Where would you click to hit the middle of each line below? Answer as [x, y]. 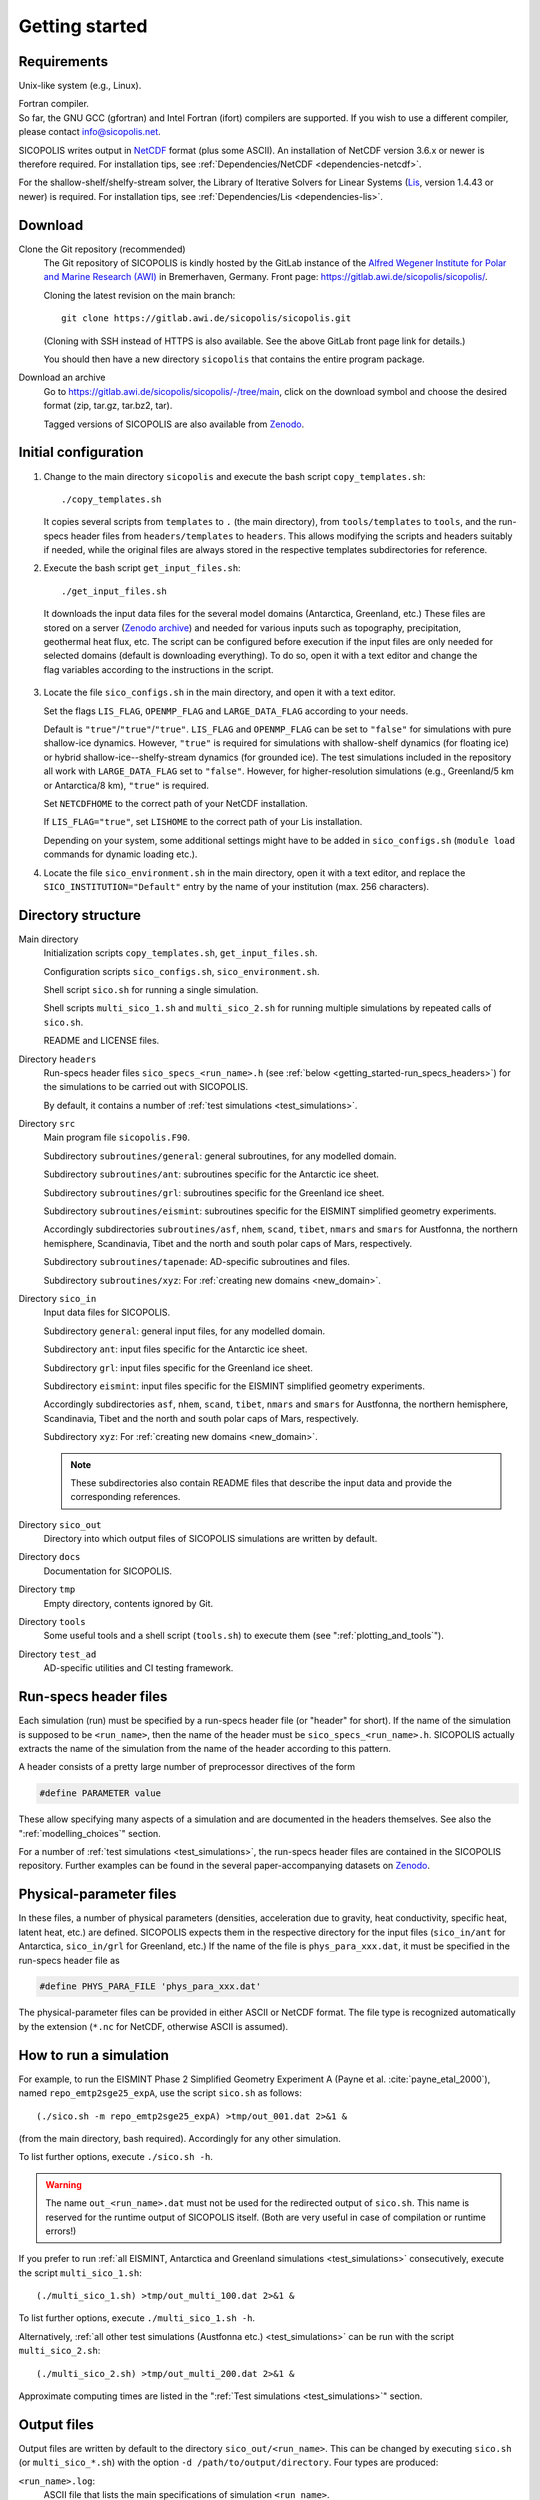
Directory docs [49, 1557]
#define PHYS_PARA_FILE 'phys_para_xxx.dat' [150, 1986]
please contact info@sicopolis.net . [90, 132]
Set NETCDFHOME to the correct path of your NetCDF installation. [176, 803]
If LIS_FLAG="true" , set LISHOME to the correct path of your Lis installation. [203, 822]
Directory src [47, 1124]
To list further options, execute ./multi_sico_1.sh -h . [136, 2318]
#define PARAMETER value [100, 1793]
